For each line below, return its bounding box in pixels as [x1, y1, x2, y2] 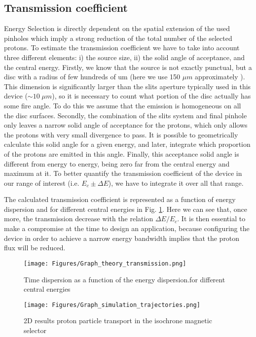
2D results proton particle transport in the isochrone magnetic [24, 315, 212, 326]
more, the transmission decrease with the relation [4, 213, 153, 224]
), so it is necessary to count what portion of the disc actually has [52, 91, 251, 101]
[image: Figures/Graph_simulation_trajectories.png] [24, 301, 200, 308]
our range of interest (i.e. [4, 177, 79, 188]
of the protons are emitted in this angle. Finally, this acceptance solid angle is [4, 148, 239, 159]
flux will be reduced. [4, 242, 66, 253]
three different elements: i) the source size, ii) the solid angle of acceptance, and [4, 52, 245, 62]
